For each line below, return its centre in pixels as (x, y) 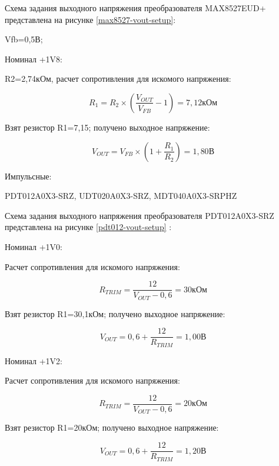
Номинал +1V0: (34, 246)
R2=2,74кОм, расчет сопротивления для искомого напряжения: (118, 79)
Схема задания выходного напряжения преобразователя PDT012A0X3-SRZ (139, 215)
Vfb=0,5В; (24, 39)
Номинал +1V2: (34, 360)
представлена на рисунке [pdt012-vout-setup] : (88, 227)
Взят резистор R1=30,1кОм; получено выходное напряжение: (115, 313)
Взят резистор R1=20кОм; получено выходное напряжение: (112, 427)
